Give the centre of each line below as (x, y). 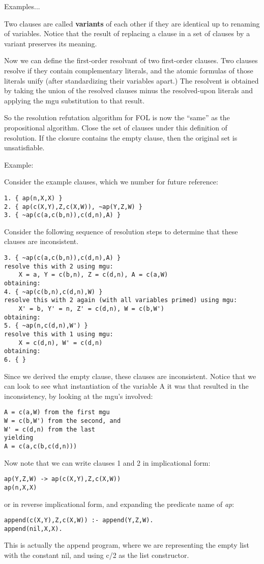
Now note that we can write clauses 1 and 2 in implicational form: (107, 462)
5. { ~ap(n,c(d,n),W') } (46, 326)
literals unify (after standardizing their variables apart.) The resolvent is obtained (131, 80)
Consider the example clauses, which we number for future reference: (111, 182)
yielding (19, 438)
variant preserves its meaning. (51, 43)
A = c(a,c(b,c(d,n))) (41, 446)
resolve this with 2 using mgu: (59, 266)
